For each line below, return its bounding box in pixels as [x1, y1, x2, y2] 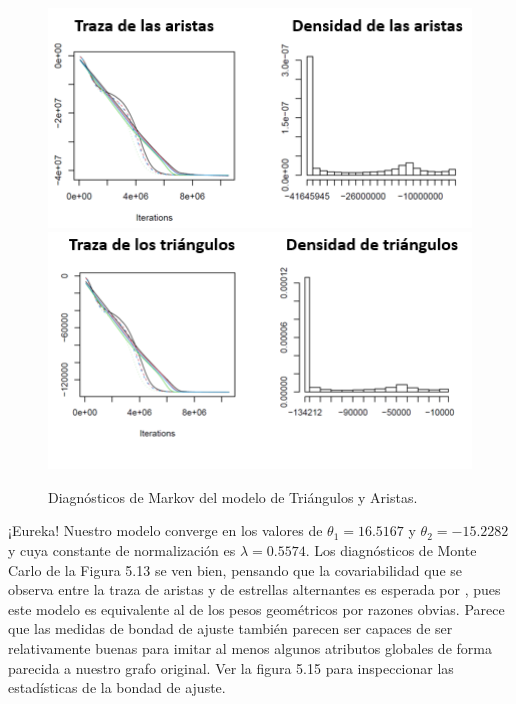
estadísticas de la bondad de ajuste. [8, 677, 226, 698]
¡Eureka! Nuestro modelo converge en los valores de [8, 520, 323, 541]
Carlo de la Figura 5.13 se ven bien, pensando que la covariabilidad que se [8, 559, 462, 580]
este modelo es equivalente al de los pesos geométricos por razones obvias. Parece [8, 598, 505, 619]
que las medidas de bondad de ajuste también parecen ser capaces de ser [8, 618, 453, 639]
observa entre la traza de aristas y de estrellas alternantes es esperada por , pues [8, 579, 501, 600]
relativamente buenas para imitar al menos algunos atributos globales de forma [8, 638, 492, 658]
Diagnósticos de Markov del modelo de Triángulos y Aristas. [48, 486, 418, 507]
